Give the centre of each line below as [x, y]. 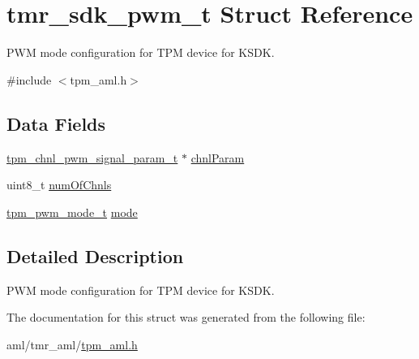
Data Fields [56, 123]
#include [29, 79]
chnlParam [218, 157]
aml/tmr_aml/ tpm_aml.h [72, 344]
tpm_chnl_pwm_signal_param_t [92, 157]
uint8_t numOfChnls [59, 185]
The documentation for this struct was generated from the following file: [186, 317]
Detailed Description [95, 255]
